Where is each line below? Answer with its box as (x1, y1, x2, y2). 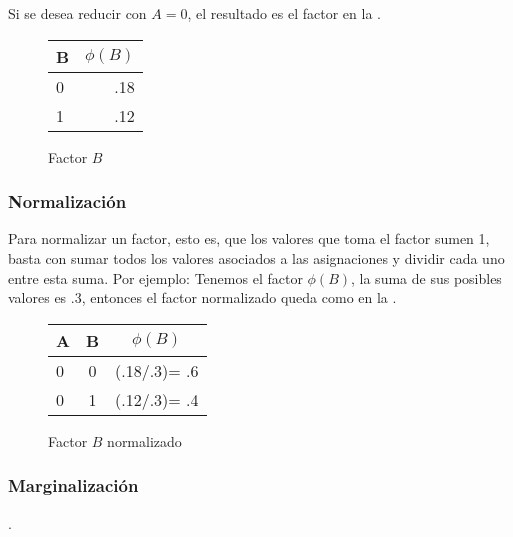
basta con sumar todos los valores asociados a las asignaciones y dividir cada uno (8, 248, 505, 268)
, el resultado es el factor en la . (187, 3, 381, 23)
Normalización (8, 189, 127, 214)
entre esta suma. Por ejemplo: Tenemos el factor (8, 267, 303, 288)
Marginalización (8, 473, 139, 498)
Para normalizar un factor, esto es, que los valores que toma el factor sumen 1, (8, 228, 490, 249)
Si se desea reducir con (8, 3, 147, 23)
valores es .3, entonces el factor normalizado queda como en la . (8, 287, 397, 308)
